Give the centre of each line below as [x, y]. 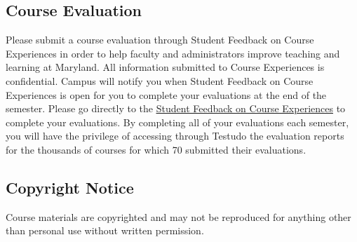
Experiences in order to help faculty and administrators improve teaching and [173, 53]
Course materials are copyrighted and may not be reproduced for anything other [178, 216]
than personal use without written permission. [105, 230]
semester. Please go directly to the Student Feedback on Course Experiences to [176, 108]
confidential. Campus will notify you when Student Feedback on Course [160, 80]
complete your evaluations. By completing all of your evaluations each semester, [177, 122]
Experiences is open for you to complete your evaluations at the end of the [166, 94]
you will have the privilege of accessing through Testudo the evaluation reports [175, 136]
